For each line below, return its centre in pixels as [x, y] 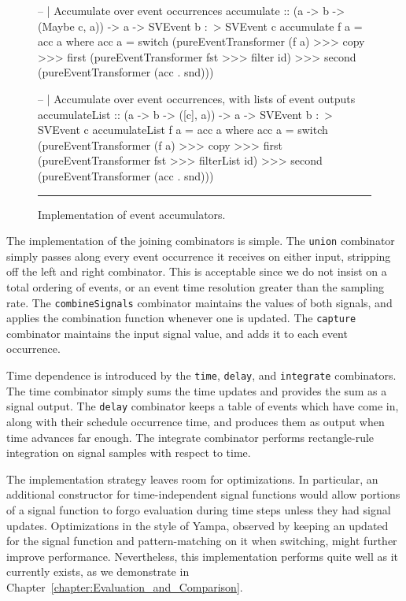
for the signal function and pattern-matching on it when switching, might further [202, 541]
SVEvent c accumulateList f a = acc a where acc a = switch [183, 130]
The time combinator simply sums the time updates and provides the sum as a [197, 390]
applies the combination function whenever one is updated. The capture [181, 318]
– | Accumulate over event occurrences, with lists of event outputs [197, 98]
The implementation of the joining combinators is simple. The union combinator [201, 241]
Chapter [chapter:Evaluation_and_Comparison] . [125, 586]
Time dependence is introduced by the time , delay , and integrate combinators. [201, 375]
